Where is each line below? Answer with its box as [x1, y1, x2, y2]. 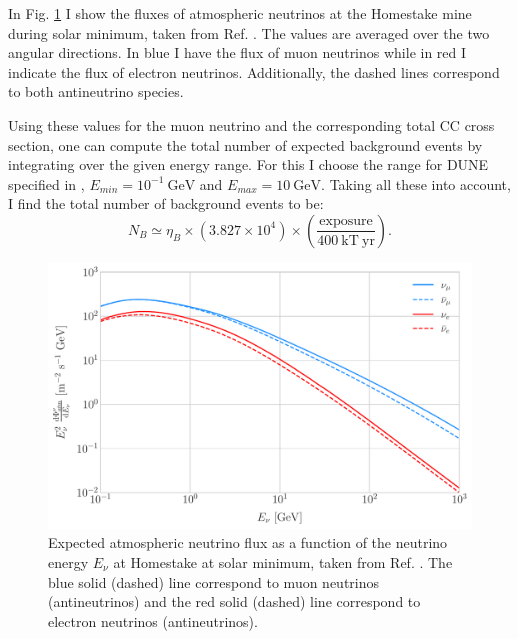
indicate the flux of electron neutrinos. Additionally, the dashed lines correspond [8, 61, 500, 82]
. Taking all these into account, [321, 173, 511, 194]
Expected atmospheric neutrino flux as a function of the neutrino [48, 532, 448, 553]
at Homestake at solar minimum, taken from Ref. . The [113, 551, 453, 572]
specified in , [8, 173, 85, 194]
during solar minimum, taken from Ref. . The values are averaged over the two [8, 22, 490, 43]
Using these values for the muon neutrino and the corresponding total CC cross [8, 114, 495, 135]
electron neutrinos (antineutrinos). [48, 610, 258, 631]
